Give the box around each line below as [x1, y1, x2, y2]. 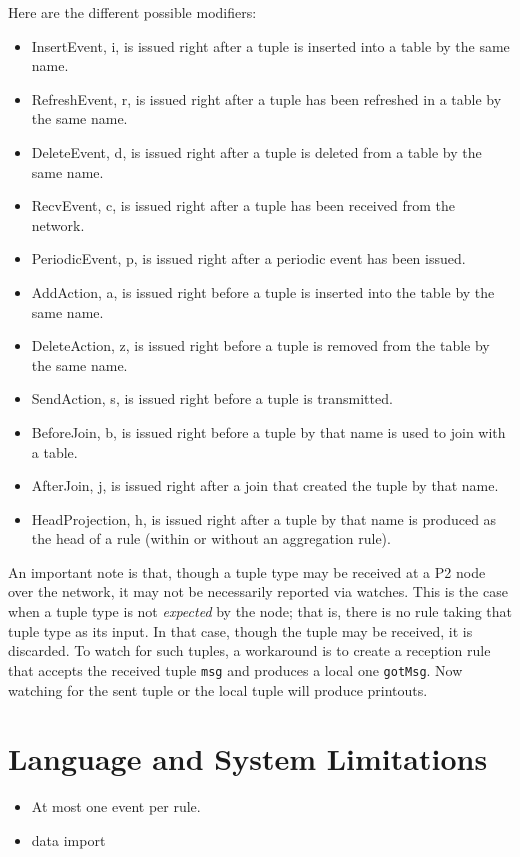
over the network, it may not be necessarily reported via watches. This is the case [8, 581, 508, 602]
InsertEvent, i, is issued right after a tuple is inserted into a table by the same [31, 35, 510, 56]
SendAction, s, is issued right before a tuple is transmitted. [31, 388, 393, 409]
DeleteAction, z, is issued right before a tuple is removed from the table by [31, 335, 490, 356]
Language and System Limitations [8, 738, 488, 779]
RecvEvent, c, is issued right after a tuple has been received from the [31, 195, 455, 216]
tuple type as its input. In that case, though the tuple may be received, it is [8, 620, 473, 641]
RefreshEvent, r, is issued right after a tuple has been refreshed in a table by [31, 88, 502, 109]
